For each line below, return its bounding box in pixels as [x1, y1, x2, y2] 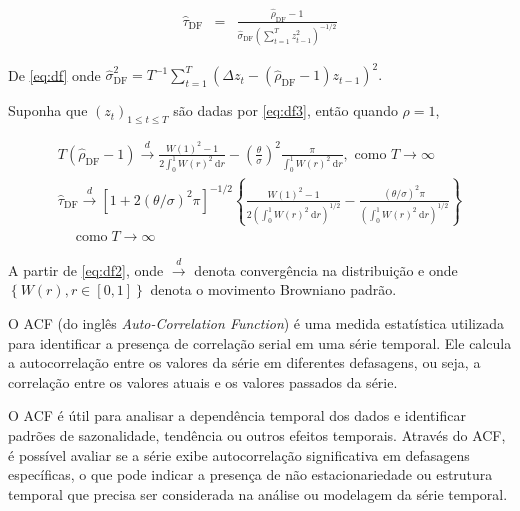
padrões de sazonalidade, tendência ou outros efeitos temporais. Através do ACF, [8, 425, 506, 446]
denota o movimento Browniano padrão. [150, 279, 397, 300]
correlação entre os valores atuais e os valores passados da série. [8, 371, 398, 392]
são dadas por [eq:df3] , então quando [173, 100, 398, 121]
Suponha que [8, 100, 88, 121]
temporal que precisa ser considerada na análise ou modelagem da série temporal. [8, 483, 508, 504]
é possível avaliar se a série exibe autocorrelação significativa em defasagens [8, 444, 470, 465]
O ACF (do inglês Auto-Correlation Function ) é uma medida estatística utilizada [8, 313, 505, 334]
